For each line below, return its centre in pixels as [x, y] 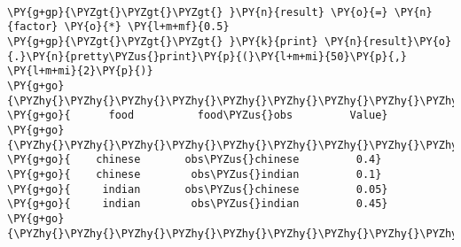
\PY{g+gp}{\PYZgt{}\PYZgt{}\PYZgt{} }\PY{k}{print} [163, 41]
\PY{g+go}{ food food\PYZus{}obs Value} [198, 116]
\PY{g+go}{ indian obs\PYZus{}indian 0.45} [198, 204]
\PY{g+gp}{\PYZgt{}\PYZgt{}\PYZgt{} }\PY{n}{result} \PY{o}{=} [198, 12]
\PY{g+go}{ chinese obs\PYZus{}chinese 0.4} [195, 160]
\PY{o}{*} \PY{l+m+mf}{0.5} [147, 27]
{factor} [33, 27]
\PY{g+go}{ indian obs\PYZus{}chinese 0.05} [198, 189]
